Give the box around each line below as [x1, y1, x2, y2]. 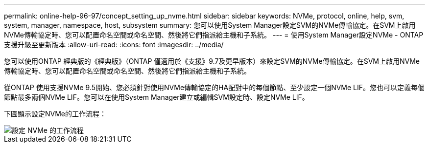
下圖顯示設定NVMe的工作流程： [4, 110, 107, 118]
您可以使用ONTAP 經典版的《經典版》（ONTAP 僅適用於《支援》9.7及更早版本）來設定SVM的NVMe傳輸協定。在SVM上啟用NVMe [4, 57, 420, 65]
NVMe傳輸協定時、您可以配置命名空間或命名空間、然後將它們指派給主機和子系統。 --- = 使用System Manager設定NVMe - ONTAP [4, 31, 424, 39]
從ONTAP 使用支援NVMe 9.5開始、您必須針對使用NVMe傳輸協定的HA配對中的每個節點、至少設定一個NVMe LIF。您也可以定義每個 [4, 83, 425, 92]
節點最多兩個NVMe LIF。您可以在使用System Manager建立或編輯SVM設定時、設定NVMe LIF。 [4, 93, 309, 101]
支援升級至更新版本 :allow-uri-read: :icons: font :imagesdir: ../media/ [4, 40, 224, 49]
